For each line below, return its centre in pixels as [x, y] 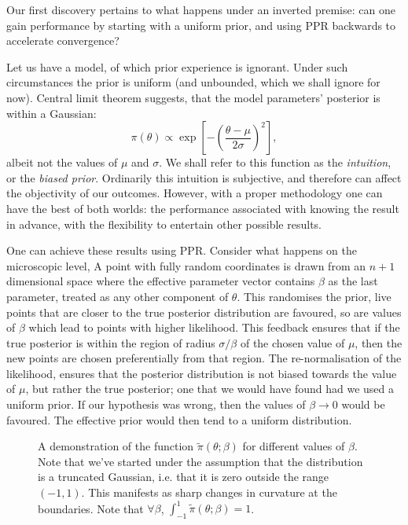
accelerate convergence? [63, 40]
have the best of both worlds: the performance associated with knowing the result [203, 208]
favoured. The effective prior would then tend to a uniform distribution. [179, 419]
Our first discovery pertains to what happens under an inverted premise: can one [201, 9]
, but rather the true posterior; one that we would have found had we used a [210, 389]
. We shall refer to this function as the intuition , [275, 162]
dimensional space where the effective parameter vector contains [161, 281]
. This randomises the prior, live [314, 296]
